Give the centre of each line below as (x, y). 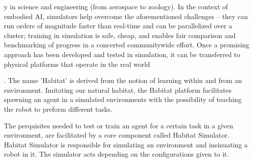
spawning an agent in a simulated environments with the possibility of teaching (123, 99)
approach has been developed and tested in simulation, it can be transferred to (122, 54)
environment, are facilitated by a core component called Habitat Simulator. (117, 135)
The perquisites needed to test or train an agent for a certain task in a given (119, 125)
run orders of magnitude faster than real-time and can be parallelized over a (118, 26)
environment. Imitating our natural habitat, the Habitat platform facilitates (118, 90)
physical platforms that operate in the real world (77, 64)
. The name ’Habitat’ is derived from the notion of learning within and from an (123, 80)
